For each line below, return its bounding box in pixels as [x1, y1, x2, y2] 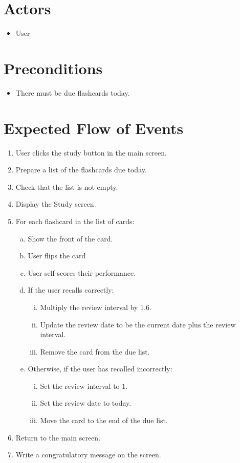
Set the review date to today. [40, 398, 132, 408]
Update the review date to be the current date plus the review [40, 319, 236, 329]
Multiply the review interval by [40, 301, 138, 312]
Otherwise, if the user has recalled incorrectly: [28, 363, 172, 374]
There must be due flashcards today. [15, 87, 130, 98]
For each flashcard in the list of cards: [15, 215, 135, 226]
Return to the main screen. [15, 432, 101, 443]
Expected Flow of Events [4, 117, 184, 138]
